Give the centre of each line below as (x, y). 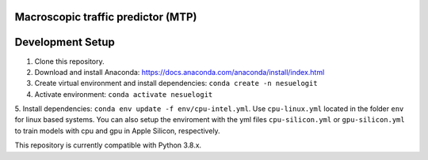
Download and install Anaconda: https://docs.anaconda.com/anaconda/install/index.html (180, 72)
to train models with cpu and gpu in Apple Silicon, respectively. (118, 131)
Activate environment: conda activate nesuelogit (124, 94)
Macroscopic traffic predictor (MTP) (106, 17)
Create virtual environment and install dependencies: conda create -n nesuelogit (176, 84)
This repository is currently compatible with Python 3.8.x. (108, 145)
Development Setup (65, 42)
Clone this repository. (69, 61)
